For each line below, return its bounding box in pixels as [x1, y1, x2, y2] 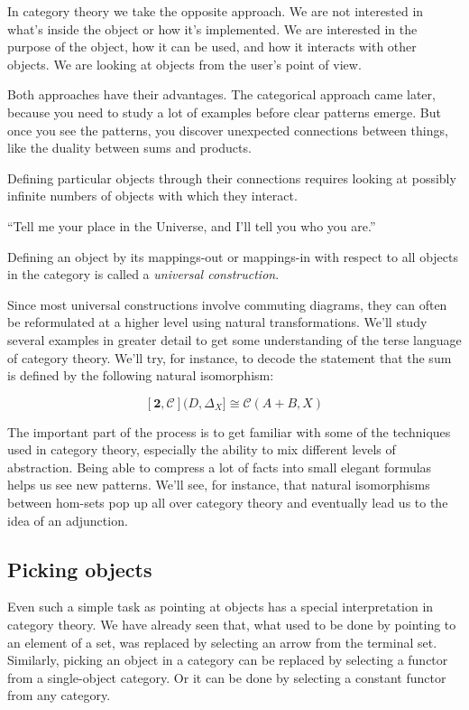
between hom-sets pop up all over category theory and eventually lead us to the [7, 493, 448, 512]
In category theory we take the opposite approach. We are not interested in [7, 2, 424, 20]
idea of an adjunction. [7, 510, 128, 529]
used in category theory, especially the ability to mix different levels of [7, 440, 396, 459]
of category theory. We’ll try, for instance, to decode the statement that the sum [7, 348, 452, 367]
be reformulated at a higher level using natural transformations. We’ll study [7, 313, 428, 332]
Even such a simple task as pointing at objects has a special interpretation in [7, 597, 434, 616]
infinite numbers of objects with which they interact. [7, 186, 298, 205]
